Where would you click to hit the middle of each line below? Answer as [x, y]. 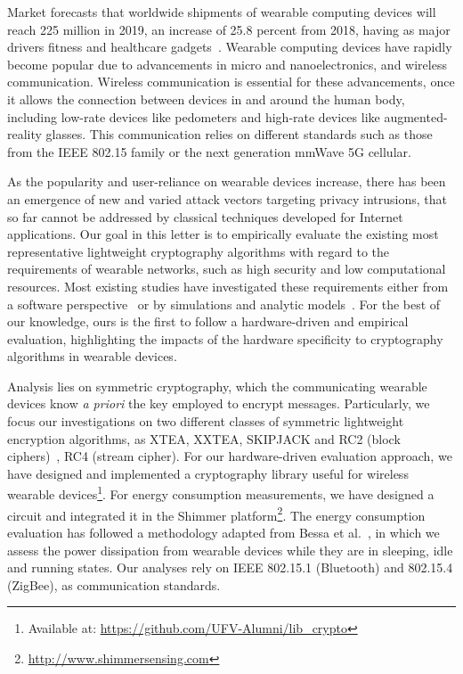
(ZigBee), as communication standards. [114, 584]
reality [24, 134]
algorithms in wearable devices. [92, 356]
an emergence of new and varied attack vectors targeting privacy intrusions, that [227, 198]
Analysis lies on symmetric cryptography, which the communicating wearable [217, 386]
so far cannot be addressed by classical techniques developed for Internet [205, 216]
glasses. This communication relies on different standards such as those [239, 134]
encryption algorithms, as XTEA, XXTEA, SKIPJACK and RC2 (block [204, 438]
